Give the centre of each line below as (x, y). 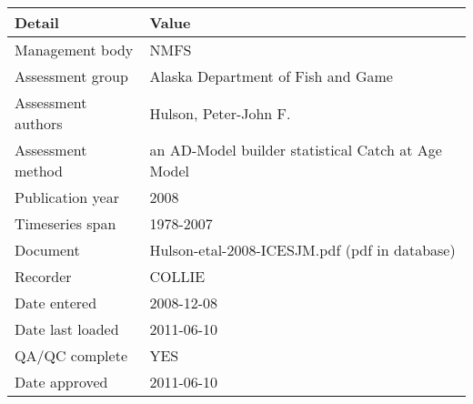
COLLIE (177, 276)
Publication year (67, 197)
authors (39, 123)
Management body (74, 50)
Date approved (61, 382)
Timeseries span (65, 223)
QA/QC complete (71, 355)
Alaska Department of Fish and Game (271, 76)
